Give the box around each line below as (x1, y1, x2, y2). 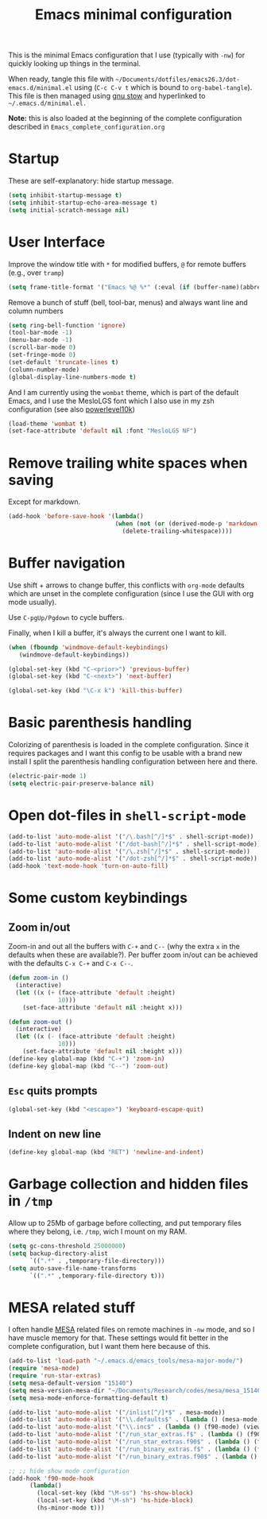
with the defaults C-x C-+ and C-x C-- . (8, 959, 133, 968)
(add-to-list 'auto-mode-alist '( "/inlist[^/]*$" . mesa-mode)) (8, 1409, 226, 1416)
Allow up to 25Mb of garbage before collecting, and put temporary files (8, 1219, 242, 1227)
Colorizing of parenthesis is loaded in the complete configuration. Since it (8, 740, 249, 750)
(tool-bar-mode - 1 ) (8, 328, 73, 337)
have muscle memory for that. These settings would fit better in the (8, 1333, 229, 1343)
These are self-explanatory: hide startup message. (8, 176, 174, 186)
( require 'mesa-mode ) (8, 1365, 80, 1373)
